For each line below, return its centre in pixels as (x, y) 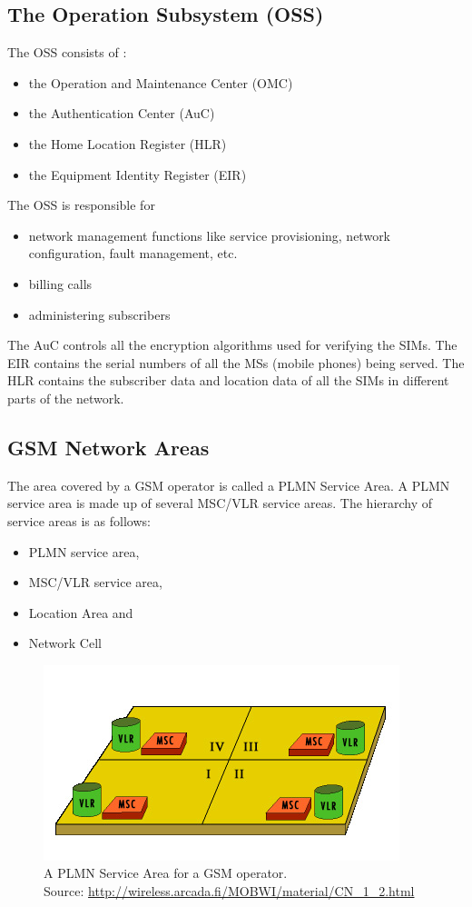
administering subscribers (99, 314)
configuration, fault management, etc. (133, 253)
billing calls (60, 283)
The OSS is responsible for (81, 205)
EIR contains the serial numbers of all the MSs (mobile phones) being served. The (236, 362)
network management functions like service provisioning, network (210, 235)
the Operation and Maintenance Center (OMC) (161, 82)
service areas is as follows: (79, 520)
